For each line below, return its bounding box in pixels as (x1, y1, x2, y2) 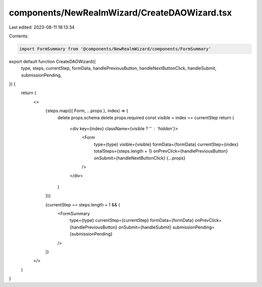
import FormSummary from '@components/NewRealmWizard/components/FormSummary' (19, 46, 211, 51)
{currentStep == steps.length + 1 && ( (45, 202, 120, 207)
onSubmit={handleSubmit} (118, 224, 172, 230)
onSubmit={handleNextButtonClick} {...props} (94, 155, 186, 161)
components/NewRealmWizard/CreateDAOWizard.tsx (9, 7, 232, 18)
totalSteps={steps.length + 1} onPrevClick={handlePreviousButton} (94, 148, 228, 154)
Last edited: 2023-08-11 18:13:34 (9, 24, 75, 30)
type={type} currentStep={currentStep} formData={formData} (69, 218, 194, 223)
